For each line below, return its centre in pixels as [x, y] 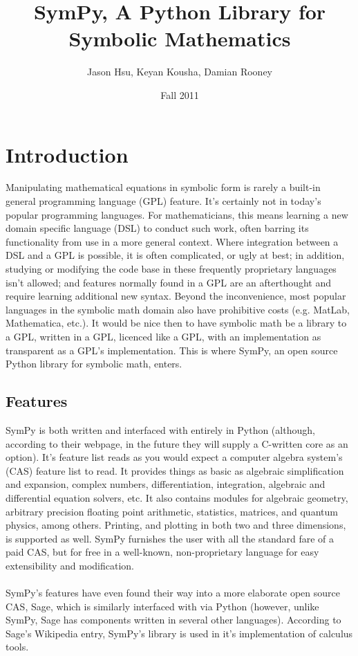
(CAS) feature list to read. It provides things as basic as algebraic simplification [175, 470]
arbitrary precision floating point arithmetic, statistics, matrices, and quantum [172, 511]
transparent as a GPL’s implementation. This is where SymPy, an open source [172, 350]
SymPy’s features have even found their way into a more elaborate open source [173, 593]
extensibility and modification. [70, 565]
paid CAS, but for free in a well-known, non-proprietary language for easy [162, 552]
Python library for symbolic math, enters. [94, 364]
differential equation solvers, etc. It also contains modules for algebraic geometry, [177, 497]
